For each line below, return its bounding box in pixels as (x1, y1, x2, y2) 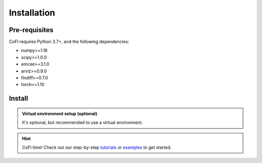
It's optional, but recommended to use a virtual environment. (22, 120, 143, 126)
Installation (9, 7, 55, 18)
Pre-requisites (9, 26, 53, 34)
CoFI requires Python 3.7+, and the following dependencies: (9, 39, 130, 45)
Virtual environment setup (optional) (22, 110, 98, 116)
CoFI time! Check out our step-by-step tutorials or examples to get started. (22, 144, 172, 150)
